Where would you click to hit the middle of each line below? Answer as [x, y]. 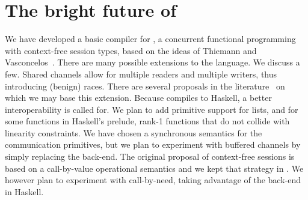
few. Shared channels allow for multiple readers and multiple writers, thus [141, 74]
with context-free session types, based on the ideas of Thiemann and [131, 50]
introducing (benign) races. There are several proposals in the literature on [145, 86]
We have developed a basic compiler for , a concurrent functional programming [150, 39]
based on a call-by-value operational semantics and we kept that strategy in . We [154, 168]
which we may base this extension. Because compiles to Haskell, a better [138, 98]
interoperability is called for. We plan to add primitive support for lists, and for [152, 109]
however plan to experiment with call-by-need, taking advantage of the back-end [153, 180]
